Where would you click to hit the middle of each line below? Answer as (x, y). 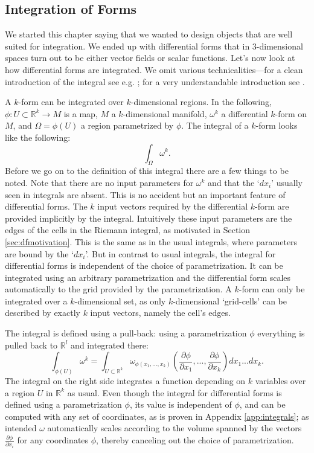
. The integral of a (215, 125)
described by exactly (43, 313)
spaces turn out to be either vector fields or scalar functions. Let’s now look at (150, 58)
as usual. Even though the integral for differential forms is (175, 392)
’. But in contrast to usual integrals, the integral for (181, 253)
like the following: (38, 137)
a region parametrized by (127, 125)
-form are (272, 206)
